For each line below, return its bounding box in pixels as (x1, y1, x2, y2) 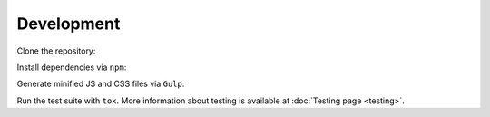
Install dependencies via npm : (16, 62, 127, 73)
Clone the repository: (16, 45, 96, 56)
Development (16, 14, 121, 34)
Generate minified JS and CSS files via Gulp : (16, 78, 185, 90)
